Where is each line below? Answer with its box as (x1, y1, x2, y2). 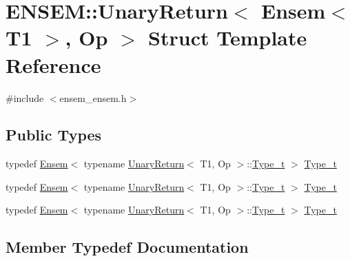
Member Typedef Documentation (6, 236, 249, 258)
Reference (6, 50, 101, 79)
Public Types (6, 124, 102, 145)
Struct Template (148, 23, 307, 52)
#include (6, 90, 44, 105)
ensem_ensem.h (59, 90, 127, 105)
